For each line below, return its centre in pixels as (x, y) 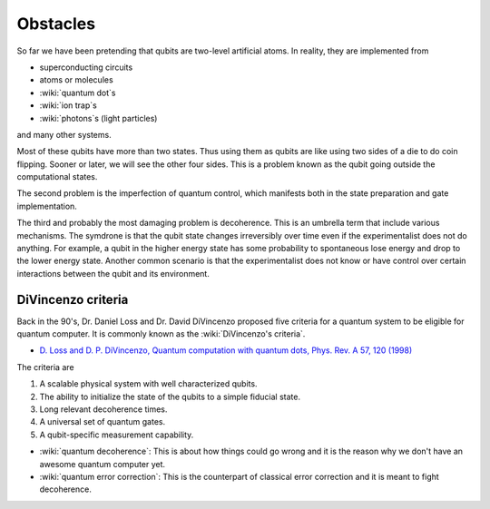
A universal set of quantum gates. (103, 422)
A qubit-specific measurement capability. (117, 435)
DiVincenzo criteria (73, 299)
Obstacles (56, 24)
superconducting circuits (86, 67)
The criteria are (45, 367)
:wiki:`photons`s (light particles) (98, 118)
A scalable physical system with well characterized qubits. (148, 384)
